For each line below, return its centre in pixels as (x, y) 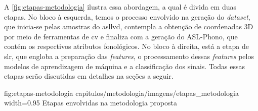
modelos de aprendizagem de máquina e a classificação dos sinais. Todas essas (124, 66)
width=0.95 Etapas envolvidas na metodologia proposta (91, 103)
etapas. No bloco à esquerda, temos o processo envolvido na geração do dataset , (127, 16)
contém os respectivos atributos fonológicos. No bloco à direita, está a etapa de (126, 46)
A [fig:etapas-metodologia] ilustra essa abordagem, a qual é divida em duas (120, 7)
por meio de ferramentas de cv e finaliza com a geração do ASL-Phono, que (121, 36)
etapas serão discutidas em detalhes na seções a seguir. (89, 76)
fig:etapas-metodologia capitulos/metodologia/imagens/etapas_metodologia (121, 93)
